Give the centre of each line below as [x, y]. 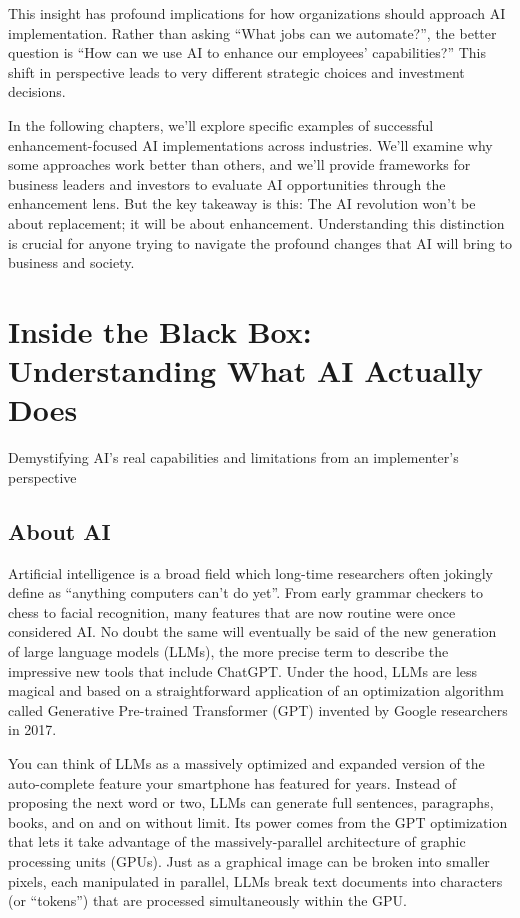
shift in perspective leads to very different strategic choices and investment [236, 71]
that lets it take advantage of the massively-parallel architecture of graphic [237, 841]
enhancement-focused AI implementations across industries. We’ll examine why [250, 144]
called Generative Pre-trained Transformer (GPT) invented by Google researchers [258, 709]
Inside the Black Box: [160, 330]
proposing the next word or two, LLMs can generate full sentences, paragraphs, [251, 802]
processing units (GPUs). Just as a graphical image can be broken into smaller [249, 860]
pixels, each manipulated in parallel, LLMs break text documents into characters [255, 880]
